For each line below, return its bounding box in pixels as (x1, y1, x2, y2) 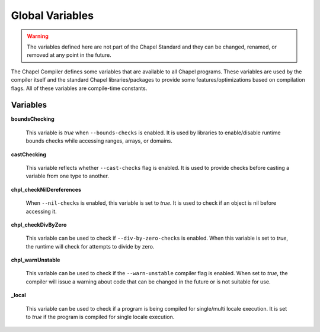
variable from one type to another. (25, 172, 110, 180)
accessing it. (25, 208, 57, 215)
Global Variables (11, 9, 94, 22)
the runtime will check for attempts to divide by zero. (25, 243, 155, 250)
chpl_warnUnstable (11, 256, 60, 263)
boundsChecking (11, 115, 55, 123)
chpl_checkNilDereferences (11, 186, 81, 193)
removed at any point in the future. (27, 51, 112, 59)
